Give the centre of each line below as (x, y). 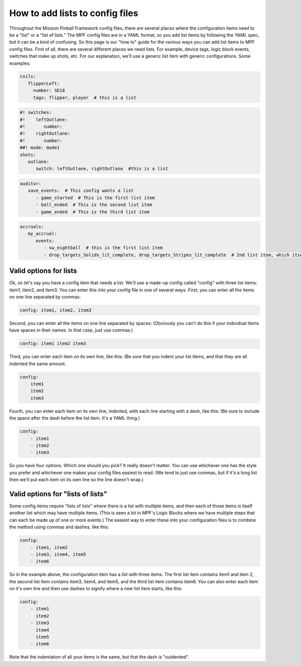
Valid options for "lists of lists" (58, 494)
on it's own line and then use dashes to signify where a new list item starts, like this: (96, 589)
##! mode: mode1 (40, 148)
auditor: (31, 184)
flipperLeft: (44, 83)
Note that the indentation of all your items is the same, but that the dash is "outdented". (99, 657)
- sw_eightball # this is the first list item (103, 248)
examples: (20, 63)
